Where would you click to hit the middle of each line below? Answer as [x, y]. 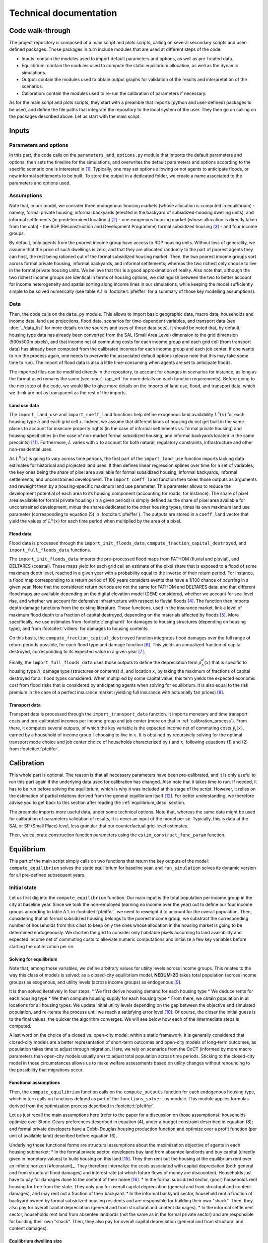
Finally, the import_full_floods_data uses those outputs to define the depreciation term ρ [105, 662]
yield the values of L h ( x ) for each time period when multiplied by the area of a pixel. [95, 521]
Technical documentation [63, 13]
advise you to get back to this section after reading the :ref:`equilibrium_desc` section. [97, 802]
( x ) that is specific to [226, 662]
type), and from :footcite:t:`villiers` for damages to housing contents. [79, 628]
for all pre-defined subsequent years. [47, 875]
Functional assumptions [35, 1083]
